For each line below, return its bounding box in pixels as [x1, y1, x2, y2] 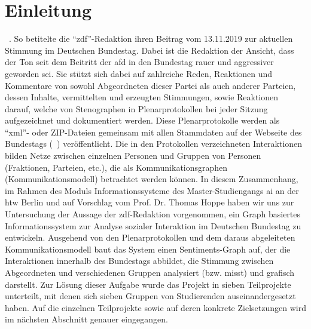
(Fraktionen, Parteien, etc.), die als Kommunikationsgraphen [5, 161, 228, 173]
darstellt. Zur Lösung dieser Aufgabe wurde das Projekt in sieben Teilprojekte [5, 278, 291, 290]
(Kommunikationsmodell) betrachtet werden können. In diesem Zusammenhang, [5, 173, 298, 185]
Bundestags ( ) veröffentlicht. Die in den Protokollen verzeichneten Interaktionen [5, 137, 303, 150]
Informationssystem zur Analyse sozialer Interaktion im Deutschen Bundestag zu [5, 219, 301, 232]
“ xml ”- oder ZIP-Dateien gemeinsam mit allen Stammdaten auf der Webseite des [5, 125, 302, 138]
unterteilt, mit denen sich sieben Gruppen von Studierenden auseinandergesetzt [5, 290, 296, 302]
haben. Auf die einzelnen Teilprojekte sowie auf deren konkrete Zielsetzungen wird [5, 301, 306, 313]
